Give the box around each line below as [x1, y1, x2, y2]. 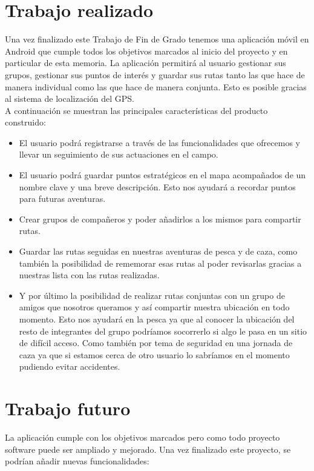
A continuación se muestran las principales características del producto [5, 104, 268, 116]
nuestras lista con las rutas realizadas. [19, 269, 160, 281]
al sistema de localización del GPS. [5, 92, 134, 105]
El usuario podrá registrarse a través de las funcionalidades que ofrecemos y [19, 136, 300, 149]
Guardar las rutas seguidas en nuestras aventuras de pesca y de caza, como [19, 245, 298, 258]
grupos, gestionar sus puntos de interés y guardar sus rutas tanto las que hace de [5, 68, 305, 81]
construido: [5, 116, 46, 129]
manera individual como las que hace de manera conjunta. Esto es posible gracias [5, 80, 307, 93]
